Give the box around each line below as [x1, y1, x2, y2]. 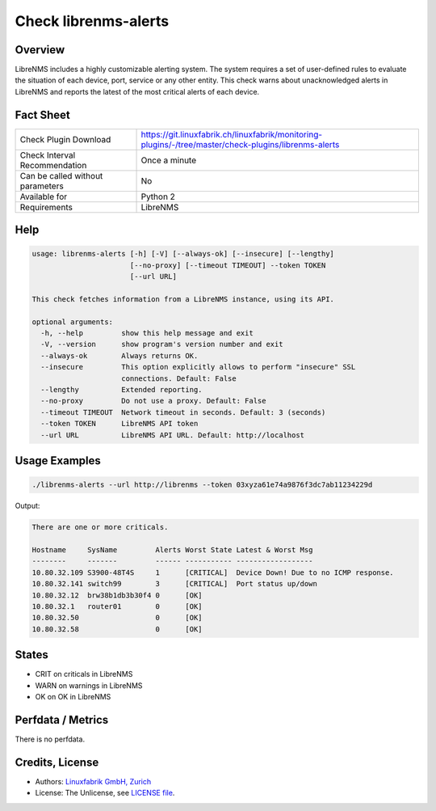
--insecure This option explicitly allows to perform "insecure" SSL [40, 362, 356, 372]
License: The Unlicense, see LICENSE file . [35, 788, 175, 798]
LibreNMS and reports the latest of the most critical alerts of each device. [15, 87, 260, 96]
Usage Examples [15, 454, 101, 468]
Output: [15, 501, 40, 511]
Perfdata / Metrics [15, 712, 109, 727]
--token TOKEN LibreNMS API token [40, 419, 199, 429]
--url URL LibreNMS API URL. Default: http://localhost [40, 430, 305, 440]
